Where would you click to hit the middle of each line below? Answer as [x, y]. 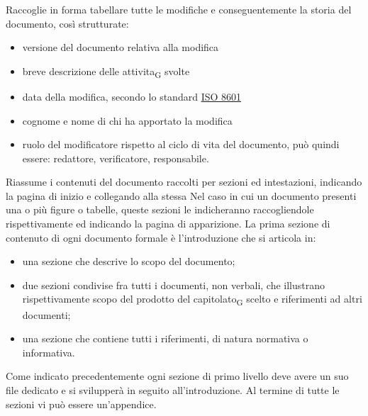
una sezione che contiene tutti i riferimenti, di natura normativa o [165, 338]
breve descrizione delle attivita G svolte [106, 72]
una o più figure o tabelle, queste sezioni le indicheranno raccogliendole [160, 209]
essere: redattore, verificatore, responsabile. [116, 158]
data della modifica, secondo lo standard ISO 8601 [132, 96]
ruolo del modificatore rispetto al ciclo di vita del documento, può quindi [181, 144]
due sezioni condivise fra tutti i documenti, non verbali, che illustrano [174, 285]
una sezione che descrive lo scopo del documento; [129, 261]
